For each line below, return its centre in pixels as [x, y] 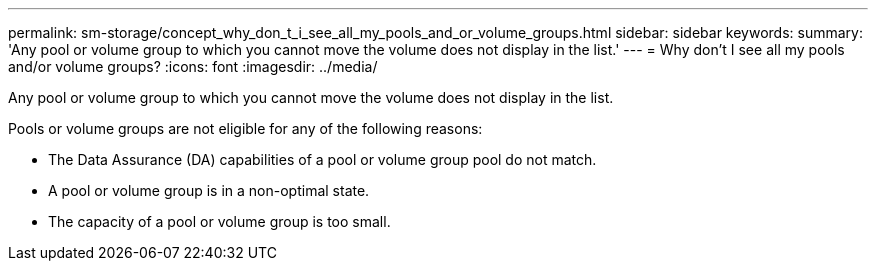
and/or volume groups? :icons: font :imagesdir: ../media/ [193, 66]
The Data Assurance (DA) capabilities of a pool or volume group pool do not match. [322, 159]
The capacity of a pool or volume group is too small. [219, 221]
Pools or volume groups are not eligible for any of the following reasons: [245, 128]
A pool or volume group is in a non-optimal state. [209, 190]
